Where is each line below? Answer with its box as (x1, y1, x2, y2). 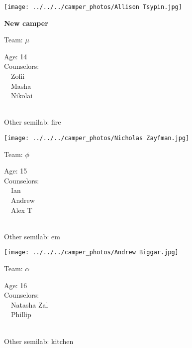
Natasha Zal (10, 299, 48, 310)
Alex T (10, 204, 32, 215)
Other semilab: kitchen (4, 336, 74, 346)
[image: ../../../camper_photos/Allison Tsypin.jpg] (4, 3, 182, 10)
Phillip (10, 309, 31, 320)
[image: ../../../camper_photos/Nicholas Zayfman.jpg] (4, 135, 190, 142)
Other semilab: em (4, 231, 60, 241)
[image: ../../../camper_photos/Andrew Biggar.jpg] (4, 249, 179, 256)
